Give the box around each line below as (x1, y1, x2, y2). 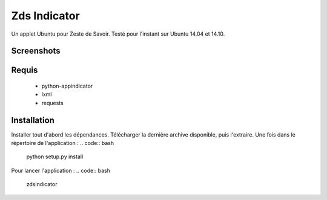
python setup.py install (26, 153, 84, 160)
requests (41, 99, 64, 106)
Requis (11, 65, 38, 76)
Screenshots (11, 46, 61, 56)
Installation (11, 115, 54, 125)
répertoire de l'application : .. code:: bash (11, 140, 114, 147)
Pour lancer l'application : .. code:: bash (11, 167, 110, 174)
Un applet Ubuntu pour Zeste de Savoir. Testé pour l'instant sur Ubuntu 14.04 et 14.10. (11, 30, 225, 37)
